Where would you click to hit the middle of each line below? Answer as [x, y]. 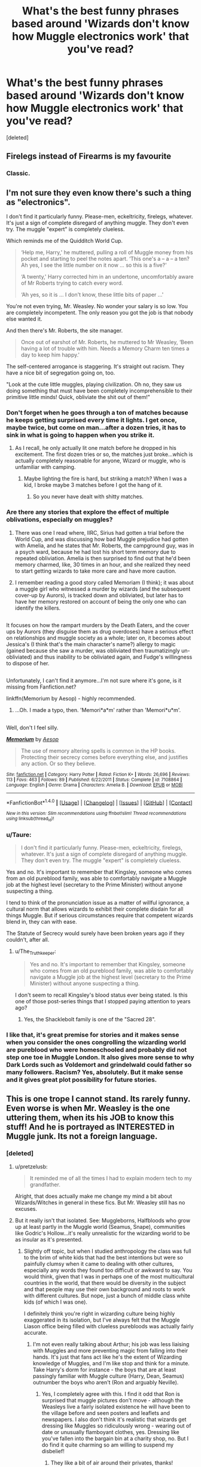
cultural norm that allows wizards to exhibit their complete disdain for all [95, 909]
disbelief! [53, 1451]
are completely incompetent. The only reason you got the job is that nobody [100, 313]
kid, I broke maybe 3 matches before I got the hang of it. [93, 485]
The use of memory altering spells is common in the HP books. [98, 751]
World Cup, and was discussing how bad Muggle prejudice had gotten [101, 539]
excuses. [26, 1209]
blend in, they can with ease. [42, 922]
